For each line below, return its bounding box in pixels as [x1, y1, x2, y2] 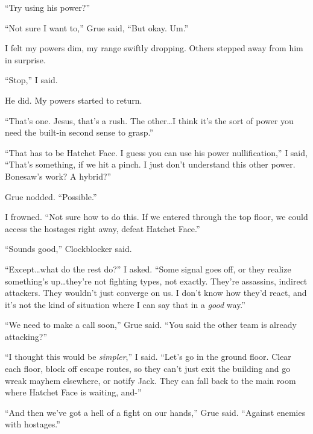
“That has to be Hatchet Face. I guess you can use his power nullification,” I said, [5, 146, 308, 159]
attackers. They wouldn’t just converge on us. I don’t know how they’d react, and [5, 286, 307, 299]
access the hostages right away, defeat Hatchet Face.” [5, 222, 200, 234]
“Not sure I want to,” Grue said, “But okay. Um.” [5, 21, 189, 34]
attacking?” [5, 330, 47, 342]
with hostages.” [5, 418, 60, 430]
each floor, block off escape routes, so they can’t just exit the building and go [5, 362, 291, 375]
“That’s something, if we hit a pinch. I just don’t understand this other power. [5, 158, 296, 171]
